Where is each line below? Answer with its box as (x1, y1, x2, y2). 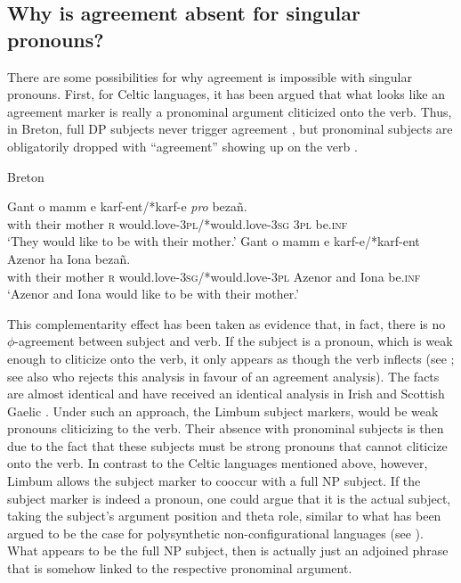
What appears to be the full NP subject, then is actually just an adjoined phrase (7, 541, 449, 560)
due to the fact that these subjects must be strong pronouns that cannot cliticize (7, 436, 448, 455)
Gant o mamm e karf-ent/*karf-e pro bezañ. (7, 197, 247, 216)
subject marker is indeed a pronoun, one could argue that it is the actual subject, (7, 489, 451, 507)
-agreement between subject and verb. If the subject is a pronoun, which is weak (14, 332, 453, 350)
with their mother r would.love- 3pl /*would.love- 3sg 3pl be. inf (7, 214, 348, 233)
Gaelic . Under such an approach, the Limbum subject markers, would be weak (7, 401, 439, 420)
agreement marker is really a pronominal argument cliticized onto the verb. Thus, (7, 102, 452, 120)
